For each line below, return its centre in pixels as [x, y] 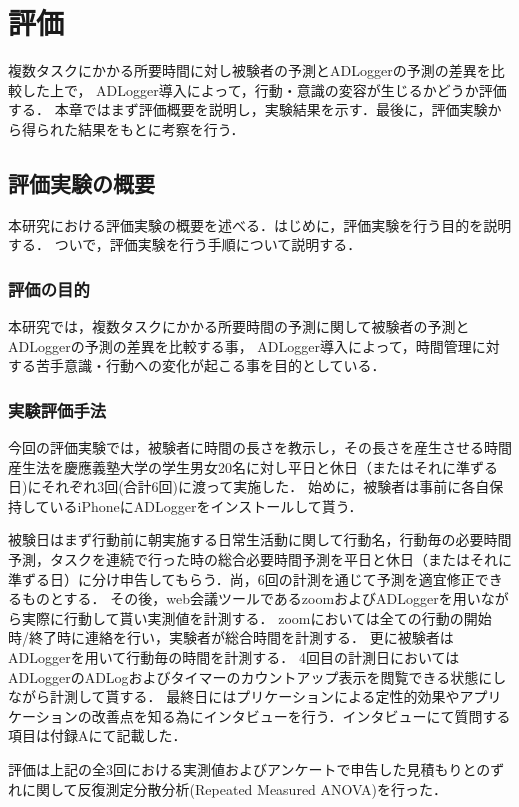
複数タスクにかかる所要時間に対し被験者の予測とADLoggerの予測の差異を [249, 70]
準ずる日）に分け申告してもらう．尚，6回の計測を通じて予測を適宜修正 [241, 578]
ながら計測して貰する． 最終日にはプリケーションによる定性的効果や [234, 696]
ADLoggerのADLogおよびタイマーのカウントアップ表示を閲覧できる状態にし [257, 676]
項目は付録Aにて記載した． [97, 735]
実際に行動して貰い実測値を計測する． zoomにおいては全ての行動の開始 [256, 617]
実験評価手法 [57, 409]
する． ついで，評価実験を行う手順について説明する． [185, 244]
